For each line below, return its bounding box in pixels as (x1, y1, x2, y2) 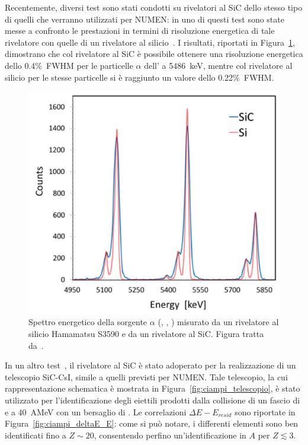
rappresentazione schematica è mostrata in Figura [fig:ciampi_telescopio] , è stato (5, 382, 300, 395)
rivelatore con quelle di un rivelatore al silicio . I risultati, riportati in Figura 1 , (5, 36, 295, 48)
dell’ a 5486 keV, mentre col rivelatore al (144, 59, 293, 71)
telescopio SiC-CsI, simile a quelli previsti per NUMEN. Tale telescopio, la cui (5, 370, 288, 383)
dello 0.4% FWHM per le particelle (5, 59, 133, 71)
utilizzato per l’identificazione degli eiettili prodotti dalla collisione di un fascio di (5, 394, 300, 406)
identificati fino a (5, 428, 66, 441)
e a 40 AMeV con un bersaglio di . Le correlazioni (5, 405, 187, 418)
